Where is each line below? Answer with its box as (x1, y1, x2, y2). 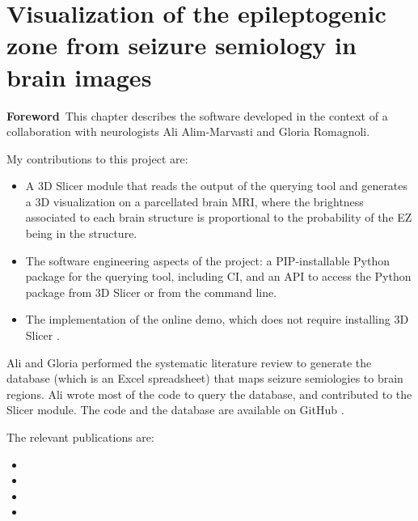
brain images (6, 60, 152, 93)
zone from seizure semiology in (6, 28, 357, 61)
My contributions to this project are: (6, 150, 188, 167)
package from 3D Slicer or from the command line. (25, 283, 277, 300)
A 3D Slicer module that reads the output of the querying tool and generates (25, 177, 408, 194)
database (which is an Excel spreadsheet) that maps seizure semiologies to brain (6, 370, 403, 387)
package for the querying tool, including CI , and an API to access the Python (25, 268, 412, 285)
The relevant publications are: (6, 429, 154, 445)
